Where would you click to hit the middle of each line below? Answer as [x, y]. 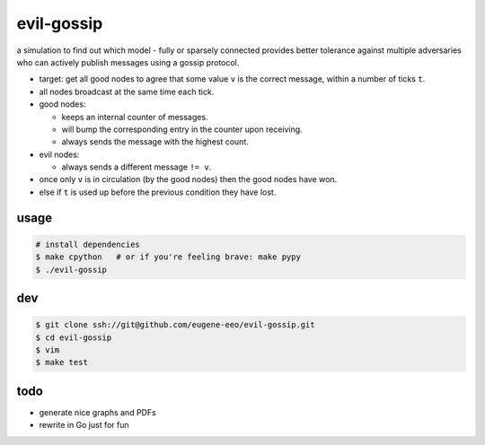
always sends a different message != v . [137, 167]
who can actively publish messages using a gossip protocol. [128, 62]
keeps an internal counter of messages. [135, 117]
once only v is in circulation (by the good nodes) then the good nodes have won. [188, 179]
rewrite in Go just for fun [84, 425]
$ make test [62, 362]
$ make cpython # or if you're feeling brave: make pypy [168, 257]
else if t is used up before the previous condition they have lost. [158, 192]
